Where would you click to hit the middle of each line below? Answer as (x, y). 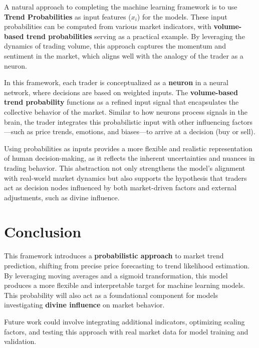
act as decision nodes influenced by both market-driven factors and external (120, 188)
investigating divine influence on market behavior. (84, 305)
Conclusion (43, 232)
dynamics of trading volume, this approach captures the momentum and (115, 46)
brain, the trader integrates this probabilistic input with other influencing (117, 121)
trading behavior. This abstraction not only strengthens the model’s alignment (125, 167)
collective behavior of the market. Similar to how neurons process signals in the (126, 111)
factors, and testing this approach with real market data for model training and (126, 331)
